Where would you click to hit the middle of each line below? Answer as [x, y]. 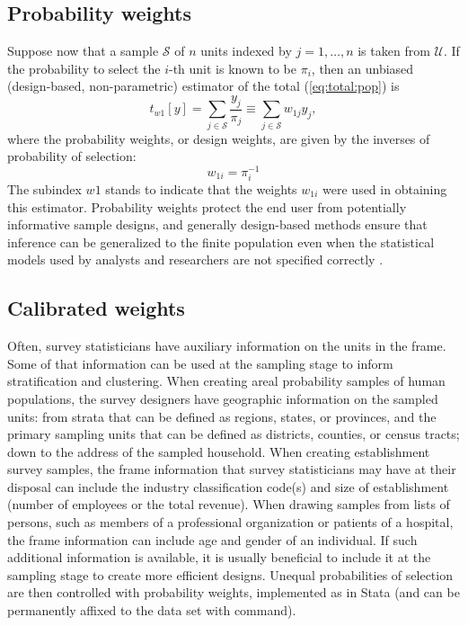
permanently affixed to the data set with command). [152, 610]
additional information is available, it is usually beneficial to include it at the [219, 557]
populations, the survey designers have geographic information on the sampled [223, 398]
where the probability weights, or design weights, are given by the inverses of [219, 138]
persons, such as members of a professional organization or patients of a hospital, [230, 522]
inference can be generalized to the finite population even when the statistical [221, 241]
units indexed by [246, 51]
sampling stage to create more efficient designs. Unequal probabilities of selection [230, 574]
